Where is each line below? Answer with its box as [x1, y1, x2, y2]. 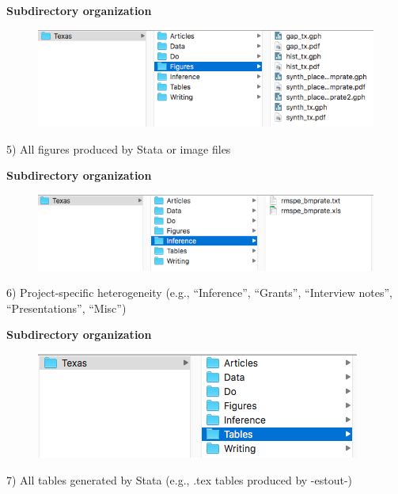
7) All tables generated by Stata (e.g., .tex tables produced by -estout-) [6, 471, 353, 488]
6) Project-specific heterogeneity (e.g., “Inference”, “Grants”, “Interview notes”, [6, 284, 392, 301]
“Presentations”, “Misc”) [6, 299, 127, 316]
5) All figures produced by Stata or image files [6, 140, 231, 157]
